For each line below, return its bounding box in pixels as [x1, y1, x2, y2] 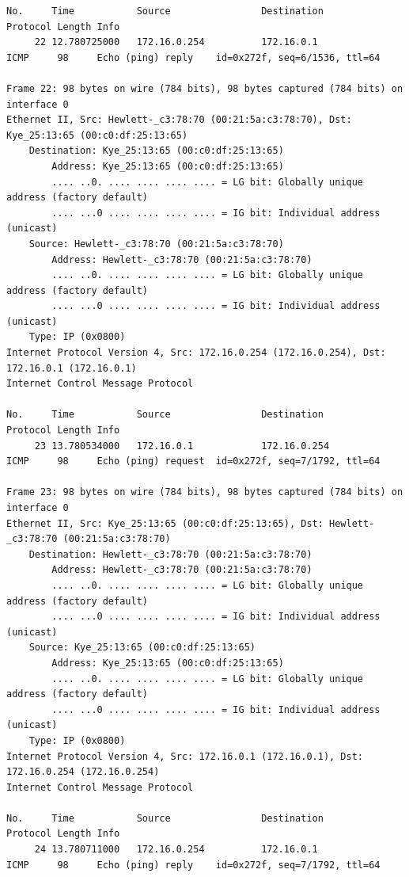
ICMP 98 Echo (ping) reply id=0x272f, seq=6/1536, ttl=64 [6, 51, 381, 63]
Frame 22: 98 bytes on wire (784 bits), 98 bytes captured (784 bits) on [6, 82, 403, 94]
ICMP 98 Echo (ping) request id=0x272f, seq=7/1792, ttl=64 [6, 456, 381, 467]
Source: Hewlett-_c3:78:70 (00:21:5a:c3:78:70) [28, 238, 284, 250]
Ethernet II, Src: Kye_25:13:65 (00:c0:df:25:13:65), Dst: [6, 517, 324, 529]
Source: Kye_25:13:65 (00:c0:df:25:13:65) [28, 642, 256, 654]
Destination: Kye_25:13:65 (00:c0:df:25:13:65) [28, 145, 284, 157]
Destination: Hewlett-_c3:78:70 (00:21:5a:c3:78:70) [28, 548, 312, 560]
